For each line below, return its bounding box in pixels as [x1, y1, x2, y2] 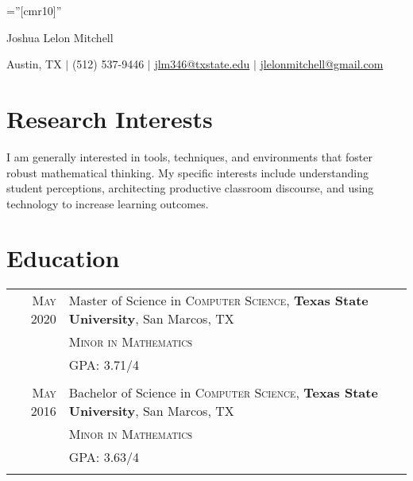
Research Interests [6, 102, 213, 134]
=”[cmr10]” [6, 2, 62, 18]
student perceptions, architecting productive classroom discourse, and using [6, 180, 374, 196]
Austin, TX [6, 56, 62, 72]
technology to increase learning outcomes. [6, 195, 209, 211]
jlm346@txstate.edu [154, 56, 250, 72]
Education [6, 242, 120, 274]
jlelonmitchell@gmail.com [260, 56, 384, 72]
